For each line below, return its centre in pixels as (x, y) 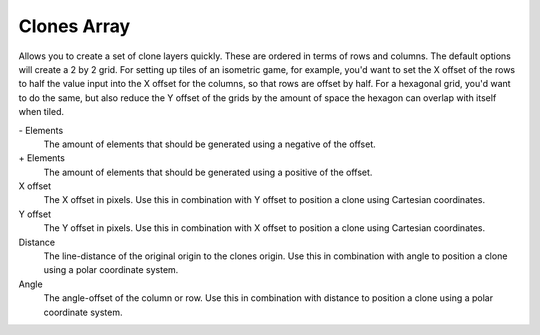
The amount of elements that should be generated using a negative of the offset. (210, 144)
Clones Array (74, 26)
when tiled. (41, 112)
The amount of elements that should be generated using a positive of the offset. (208, 172)
